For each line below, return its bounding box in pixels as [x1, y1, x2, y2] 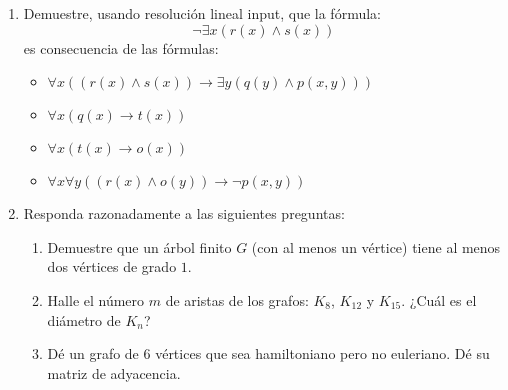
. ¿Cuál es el [401, 289, 477, 310]
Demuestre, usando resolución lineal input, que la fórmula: [23, 3, 381, 23]
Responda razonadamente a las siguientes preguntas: [23, 203, 345, 224]
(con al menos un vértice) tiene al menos [251, 236, 501, 257]
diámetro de [47, 309, 121, 330]
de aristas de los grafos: [165, 289, 309, 310]
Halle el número [47, 289, 145, 310]
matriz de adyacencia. [47, 362, 181, 383]
